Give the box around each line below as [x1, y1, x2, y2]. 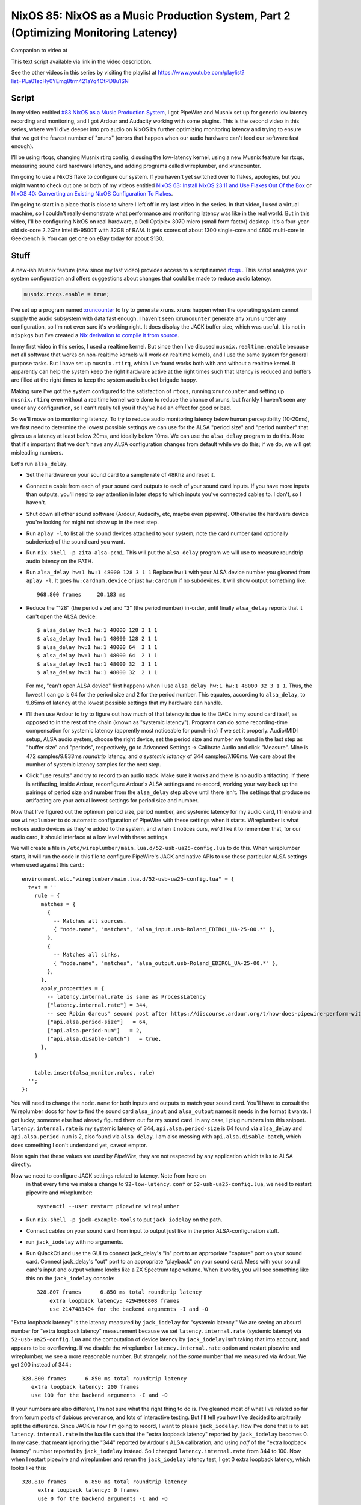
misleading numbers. [11, 449, 63, 456]
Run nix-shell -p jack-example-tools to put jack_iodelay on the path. [26, 1216, 223, 1223]
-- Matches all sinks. [53, 951, 120, 958]
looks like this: [11, 1464, 47, 1471]
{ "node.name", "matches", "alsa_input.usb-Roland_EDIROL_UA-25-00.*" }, [53, 926, 276, 932]
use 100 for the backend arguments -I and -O [31, 1392, 168, 1399]
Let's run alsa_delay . [11, 460, 69, 467]
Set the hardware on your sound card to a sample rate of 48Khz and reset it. [26, 471, 215, 479]
